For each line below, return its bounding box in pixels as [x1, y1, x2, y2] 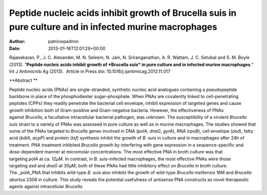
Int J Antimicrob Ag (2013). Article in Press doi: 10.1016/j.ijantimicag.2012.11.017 [9, 68, 171, 74]
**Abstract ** [9, 77, 38, 84]
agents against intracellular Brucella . [9, 184, 84, 190]
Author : [9, 39, 26, 45]
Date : [9, 45, 21, 51]
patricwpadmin [48, 39, 79, 45]
